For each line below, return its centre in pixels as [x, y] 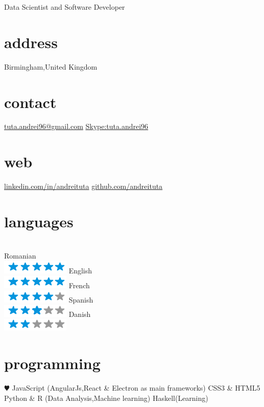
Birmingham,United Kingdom [51, 66]
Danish [80, 314]
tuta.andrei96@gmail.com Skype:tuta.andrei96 [76, 126]
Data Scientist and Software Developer [65, 7]
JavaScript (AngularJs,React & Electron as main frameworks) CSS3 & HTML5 [136, 388]
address [31, 42]
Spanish [81, 300]
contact [30, 102]
